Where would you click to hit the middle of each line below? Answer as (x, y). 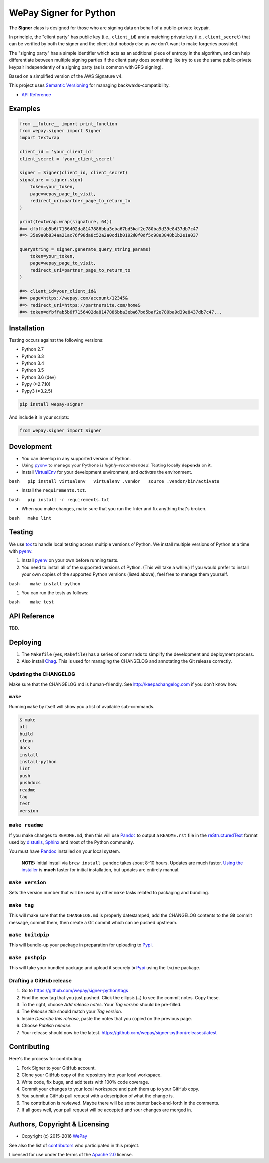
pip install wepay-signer (51, 404)
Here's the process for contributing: (46, 1059)
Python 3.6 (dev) (39, 377)
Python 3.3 (33, 356)
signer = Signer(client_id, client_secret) (74, 173)
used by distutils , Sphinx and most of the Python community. (71, 842)
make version (28, 882)
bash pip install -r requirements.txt (59, 500)
